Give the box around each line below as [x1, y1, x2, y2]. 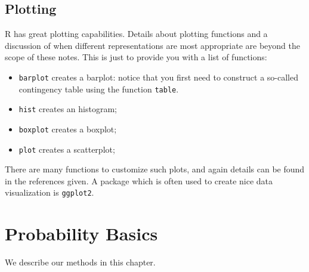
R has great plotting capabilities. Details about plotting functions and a [5, 27, 268, 40]
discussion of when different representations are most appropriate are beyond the [5, 39, 301, 51]
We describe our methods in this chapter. [5, 256, 156, 268]
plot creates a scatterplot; [18, 143, 115, 155]
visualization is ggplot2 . [5, 186, 94, 199]
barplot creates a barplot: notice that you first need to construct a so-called [18, 70, 299, 83]
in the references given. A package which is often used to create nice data [5, 174, 273, 187]
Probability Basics [5, 221, 158, 246]
